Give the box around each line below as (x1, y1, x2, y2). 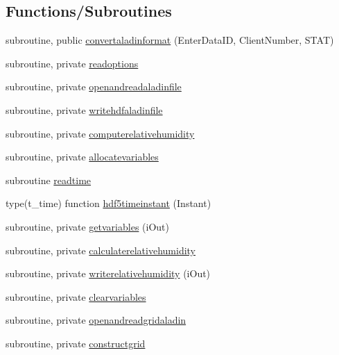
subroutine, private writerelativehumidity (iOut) (6, 266, 211, 281)
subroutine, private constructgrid (6, 336, 146, 350)
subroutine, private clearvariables (6, 289, 146, 304)
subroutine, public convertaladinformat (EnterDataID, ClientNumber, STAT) (6, 33, 334, 47)
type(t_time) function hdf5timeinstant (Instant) (6, 196, 211, 210)
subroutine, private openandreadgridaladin (6, 313, 186, 327)
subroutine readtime (6, 172, 92, 187)
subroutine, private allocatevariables (6, 149, 159, 164)
